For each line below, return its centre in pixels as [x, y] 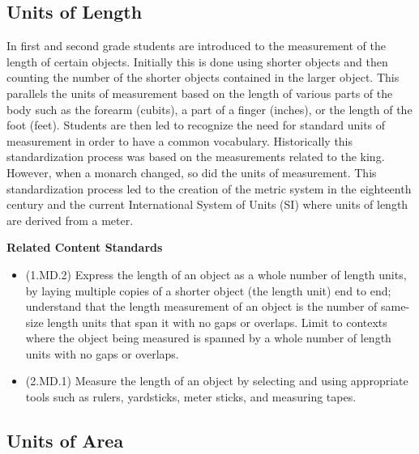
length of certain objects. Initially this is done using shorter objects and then [197, 61]
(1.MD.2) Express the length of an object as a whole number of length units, [216, 274]
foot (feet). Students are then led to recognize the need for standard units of [196, 125]
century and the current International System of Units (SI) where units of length [207, 204]
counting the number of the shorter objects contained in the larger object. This [203, 77]
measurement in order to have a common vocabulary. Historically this [180, 140]
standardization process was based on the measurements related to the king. [196, 157]
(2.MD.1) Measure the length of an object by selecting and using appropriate [217, 381]
